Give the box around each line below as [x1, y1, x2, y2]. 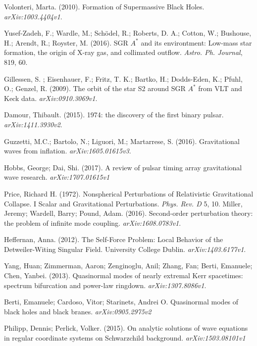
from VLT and [198, 83, 242, 94]
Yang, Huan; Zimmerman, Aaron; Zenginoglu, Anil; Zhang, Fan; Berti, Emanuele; [4, 260, 253, 271]
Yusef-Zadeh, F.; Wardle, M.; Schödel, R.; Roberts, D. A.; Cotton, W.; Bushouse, [4, 28, 252, 38]
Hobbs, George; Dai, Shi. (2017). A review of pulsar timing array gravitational [4, 162, 242, 172]
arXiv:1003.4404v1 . [4, 11, 62, 21]
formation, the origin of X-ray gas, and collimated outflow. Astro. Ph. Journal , [4, 47, 243, 57]
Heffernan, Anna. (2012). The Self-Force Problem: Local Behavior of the [4, 234, 223, 245]
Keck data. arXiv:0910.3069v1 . [4, 93, 98, 103]
